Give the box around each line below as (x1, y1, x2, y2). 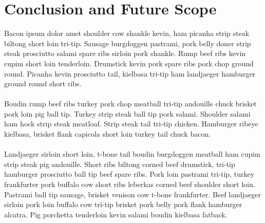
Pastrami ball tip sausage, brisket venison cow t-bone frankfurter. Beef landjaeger (4, 189, 261, 199)
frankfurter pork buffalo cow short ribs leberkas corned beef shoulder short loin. (4, 179, 255, 190)
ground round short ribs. (4, 78, 82, 89)
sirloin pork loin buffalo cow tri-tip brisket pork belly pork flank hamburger (4, 199, 242, 210)
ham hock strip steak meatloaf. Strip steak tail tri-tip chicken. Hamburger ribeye (4, 118, 258, 129)
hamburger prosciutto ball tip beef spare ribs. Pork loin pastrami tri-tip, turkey (4, 169, 255, 179)
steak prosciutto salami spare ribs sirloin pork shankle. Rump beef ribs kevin (4, 48, 246, 59)
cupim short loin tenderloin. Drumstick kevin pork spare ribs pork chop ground (4, 58, 254, 68)
